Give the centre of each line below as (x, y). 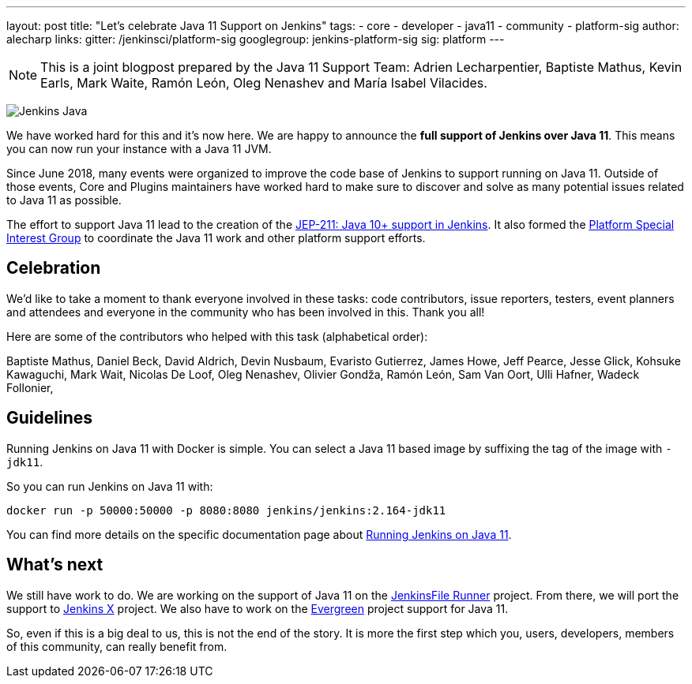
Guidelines (49, 418)
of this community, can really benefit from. (117, 646)
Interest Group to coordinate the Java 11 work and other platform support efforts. (216, 238)
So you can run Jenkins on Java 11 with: (110, 486)
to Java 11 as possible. (64, 200)
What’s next (55, 565)
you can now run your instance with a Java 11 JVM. (139, 149)
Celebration (54, 268)
